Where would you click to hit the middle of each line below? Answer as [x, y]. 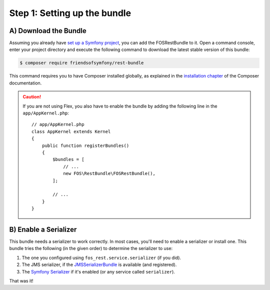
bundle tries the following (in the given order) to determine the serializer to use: [91, 248]
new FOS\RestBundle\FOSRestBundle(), [109, 173]
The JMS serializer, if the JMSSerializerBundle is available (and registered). [99, 264]
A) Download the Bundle [48, 31]
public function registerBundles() [85, 145]
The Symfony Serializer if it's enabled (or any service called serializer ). [98, 271]
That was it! [21, 280]
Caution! [32, 97]
